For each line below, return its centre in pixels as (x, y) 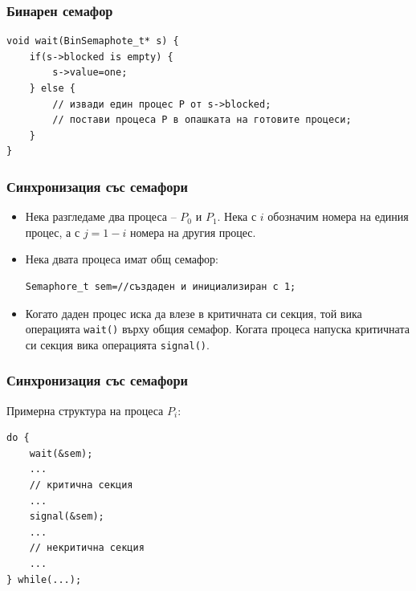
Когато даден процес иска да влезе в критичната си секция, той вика (194, 313)
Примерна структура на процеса (85, 410)
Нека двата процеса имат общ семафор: (122, 259)
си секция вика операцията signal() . (117, 344)
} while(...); (44, 579)
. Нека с (237, 216)
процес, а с (53, 232)
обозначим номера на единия (338, 216)
